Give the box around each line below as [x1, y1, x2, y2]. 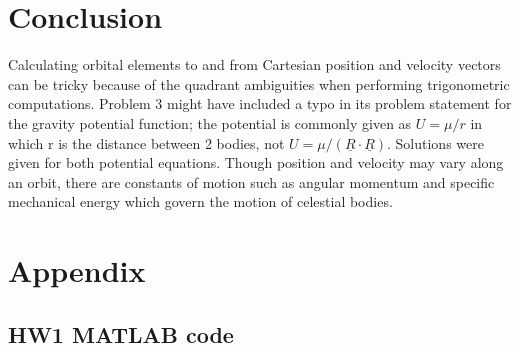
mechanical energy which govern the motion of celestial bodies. [8, 191, 393, 212]
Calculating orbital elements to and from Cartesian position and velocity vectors [8, 54, 501, 75]
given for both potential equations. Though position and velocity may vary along [8, 152, 504, 173]
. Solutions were [387, 132, 484, 153]
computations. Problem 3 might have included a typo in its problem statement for [8, 93, 512, 114]
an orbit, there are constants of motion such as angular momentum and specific [8, 171, 495, 192]
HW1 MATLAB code [8, 318, 234, 349]
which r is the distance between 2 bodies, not [8, 132, 285, 153]
